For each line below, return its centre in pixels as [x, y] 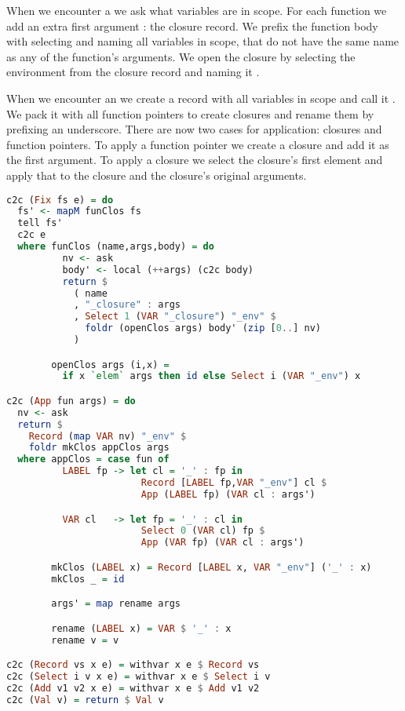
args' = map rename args [116, 604]
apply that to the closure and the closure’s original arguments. [157, 175]
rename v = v [85, 640]
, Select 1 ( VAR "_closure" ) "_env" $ [175, 317]
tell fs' [40, 223]
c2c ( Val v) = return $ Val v [85, 700]
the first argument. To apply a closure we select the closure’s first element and [195, 160]
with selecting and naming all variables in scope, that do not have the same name [203, 41]
